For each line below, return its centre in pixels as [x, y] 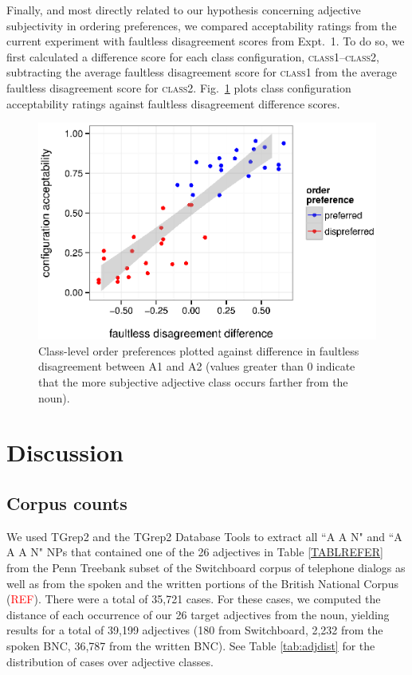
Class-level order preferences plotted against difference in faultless [199, 350]
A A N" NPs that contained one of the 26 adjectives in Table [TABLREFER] [195, 552]
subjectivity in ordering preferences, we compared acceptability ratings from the [202, 25]
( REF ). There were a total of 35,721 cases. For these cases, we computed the [194, 599]
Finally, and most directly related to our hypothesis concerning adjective [184, 10]
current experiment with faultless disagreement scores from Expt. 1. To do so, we [206, 41]
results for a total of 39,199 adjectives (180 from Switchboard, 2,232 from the [195, 630]
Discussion [65, 452]
